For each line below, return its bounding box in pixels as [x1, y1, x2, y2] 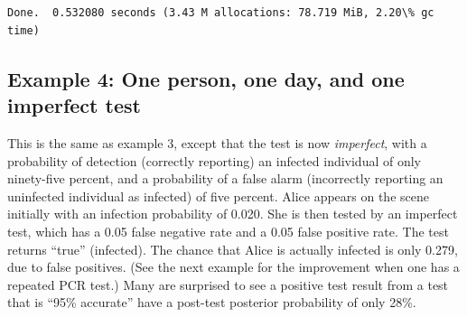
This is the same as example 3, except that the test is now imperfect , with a [7, 133, 427, 152]
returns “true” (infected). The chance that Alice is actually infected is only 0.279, [7, 239, 458, 258]
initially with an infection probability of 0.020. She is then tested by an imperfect [7, 204, 458, 223]
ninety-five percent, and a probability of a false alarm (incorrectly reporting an [7, 169, 444, 188]
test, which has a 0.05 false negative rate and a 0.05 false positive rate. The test [7, 221, 449, 240]
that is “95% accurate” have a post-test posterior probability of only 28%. [7, 293, 416, 312]
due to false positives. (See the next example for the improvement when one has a [7, 257, 460, 276]
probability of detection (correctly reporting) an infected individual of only [7, 151, 422, 170]
